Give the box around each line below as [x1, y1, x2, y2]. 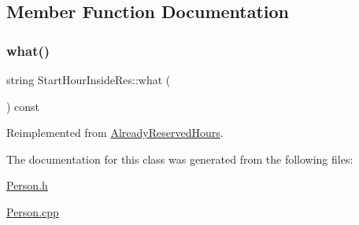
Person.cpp [6, 203, 59, 219]
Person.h [6, 177, 48, 194]
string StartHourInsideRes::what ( [6, 72, 171, 87]
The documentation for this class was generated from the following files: [6, 150, 353, 167]
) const [6, 98, 40, 114]
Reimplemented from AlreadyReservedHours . [6, 124, 224, 141]
